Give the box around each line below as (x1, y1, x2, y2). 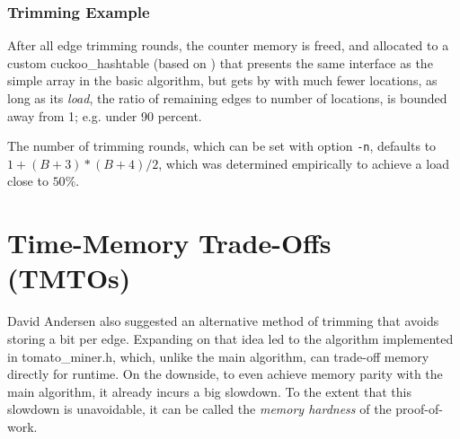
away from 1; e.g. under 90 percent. (7, 106, 202, 125)
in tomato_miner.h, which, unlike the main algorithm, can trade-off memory (7, 347, 429, 365)
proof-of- (395, 399, 443, 418)
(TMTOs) (7, 259, 131, 296)
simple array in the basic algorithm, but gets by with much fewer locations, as (7, 71, 438, 90)
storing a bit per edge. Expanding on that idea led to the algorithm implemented (7, 329, 454, 347)
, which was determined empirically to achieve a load (158, 154, 449, 172)
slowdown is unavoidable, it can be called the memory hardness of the (7, 399, 392, 418)
